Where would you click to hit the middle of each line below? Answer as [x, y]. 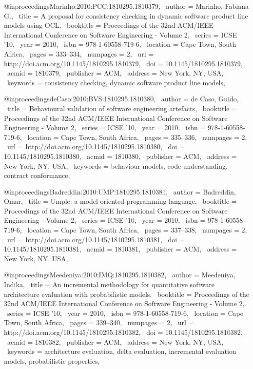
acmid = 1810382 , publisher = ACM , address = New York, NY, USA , [115, 341]
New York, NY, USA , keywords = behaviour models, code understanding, [116, 165]
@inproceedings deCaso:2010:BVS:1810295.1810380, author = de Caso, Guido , [121, 99]
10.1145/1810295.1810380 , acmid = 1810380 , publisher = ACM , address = [120, 156]
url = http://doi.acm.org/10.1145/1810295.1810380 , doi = [96, 146]
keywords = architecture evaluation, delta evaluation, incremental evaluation [122, 351]
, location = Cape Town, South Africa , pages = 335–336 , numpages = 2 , [133, 137]
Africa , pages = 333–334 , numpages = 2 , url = [79, 53]
